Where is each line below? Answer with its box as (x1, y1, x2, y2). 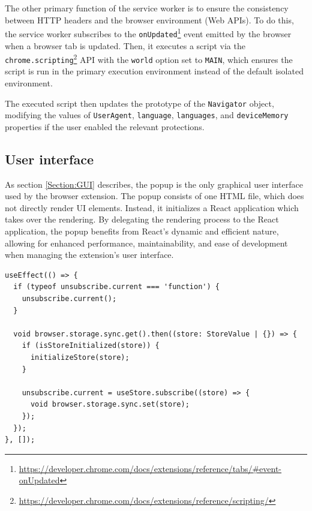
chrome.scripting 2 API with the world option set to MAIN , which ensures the (5, 52, 293, 65)
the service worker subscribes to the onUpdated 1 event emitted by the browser (5, 26, 292, 40)
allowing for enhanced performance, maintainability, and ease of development (5, 236, 288, 249)
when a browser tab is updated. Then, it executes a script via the (5, 39, 245, 52)
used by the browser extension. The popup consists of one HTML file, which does (5, 190, 304, 202)
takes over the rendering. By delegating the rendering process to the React (5, 213, 279, 226)
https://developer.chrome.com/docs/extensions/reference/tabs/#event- (19, 462, 282, 474)
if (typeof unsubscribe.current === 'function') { (13, 282, 220, 291)
